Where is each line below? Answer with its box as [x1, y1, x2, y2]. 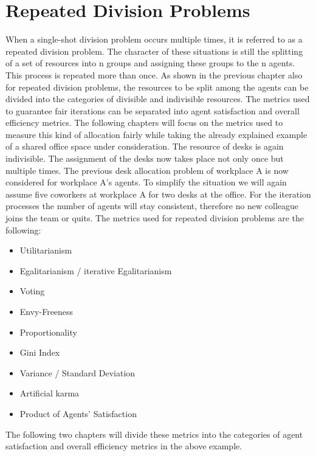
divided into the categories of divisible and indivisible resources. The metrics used [5, 92, 310, 105]
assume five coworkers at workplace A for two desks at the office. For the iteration [5, 187, 311, 200]
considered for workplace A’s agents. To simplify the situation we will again [5, 176, 287, 188]
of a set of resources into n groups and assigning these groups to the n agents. [5, 57, 295, 69]
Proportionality [19, 325, 77, 338]
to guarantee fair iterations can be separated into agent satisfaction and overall [5, 104, 300, 117]
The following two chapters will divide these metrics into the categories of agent [5, 427, 303, 440]
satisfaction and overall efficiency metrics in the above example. [5, 440, 242, 452]
